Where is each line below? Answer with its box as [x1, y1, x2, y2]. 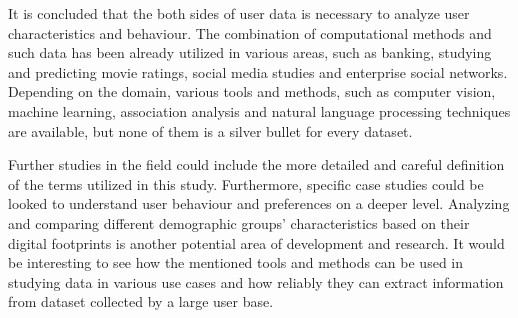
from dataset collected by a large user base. [8, 291, 274, 312]
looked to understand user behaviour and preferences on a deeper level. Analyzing [8, 193, 510, 214]
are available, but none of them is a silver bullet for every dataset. [8, 120, 413, 141]
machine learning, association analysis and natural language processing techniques [8, 100, 511, 121]
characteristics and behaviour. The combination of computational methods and [8, 22, 492, 43]
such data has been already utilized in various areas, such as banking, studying [8, 42, 492, 63]
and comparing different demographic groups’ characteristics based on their [8, 212, 470, 233]
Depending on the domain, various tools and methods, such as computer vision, [8, 81, 496, 102]
